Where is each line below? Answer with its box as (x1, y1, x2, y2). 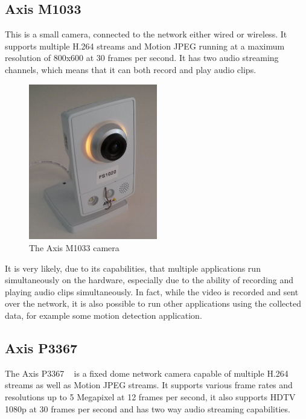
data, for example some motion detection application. (5, 309, 202, 322)
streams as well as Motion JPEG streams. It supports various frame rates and (5, 379, 293, 391)
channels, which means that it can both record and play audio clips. (5, 63, 257, 75)
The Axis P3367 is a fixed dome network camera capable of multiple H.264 (5, 366, 288, 379)
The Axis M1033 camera (29, 241, 120, 254)
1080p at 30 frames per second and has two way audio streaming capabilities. (5, 402, 290, 415)
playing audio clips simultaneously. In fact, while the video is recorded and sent (5, 285, 299, 298)
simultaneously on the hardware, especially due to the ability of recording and (5, 273, 293, 286)
